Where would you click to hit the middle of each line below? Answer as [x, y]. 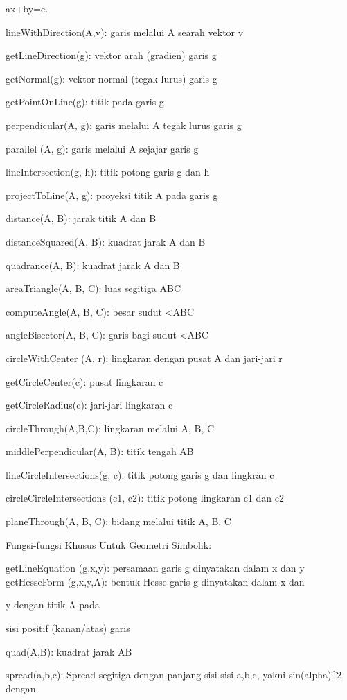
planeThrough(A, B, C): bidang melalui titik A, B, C [118, 521]
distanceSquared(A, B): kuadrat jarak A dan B [106, 241]
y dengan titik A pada [53, 605]
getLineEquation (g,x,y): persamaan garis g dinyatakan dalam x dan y [155, 568]
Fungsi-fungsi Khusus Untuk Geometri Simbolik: [109, 544]
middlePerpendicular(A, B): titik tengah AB [100, 451]
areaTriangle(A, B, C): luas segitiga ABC [93, 288]
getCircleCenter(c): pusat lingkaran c [84, 381]
